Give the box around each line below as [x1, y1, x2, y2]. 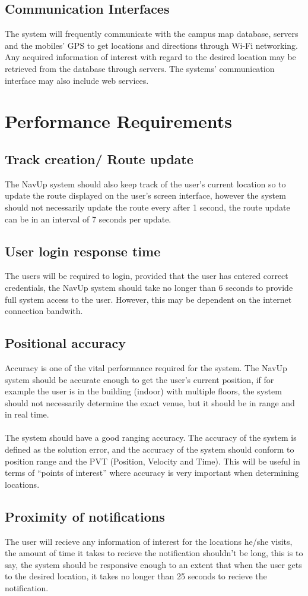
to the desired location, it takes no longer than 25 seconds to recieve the [5, 570, 267, 582]
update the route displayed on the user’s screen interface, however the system [5, 189, 286, 202]
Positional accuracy [5, 334, 126, 352]
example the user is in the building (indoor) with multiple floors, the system [5, 385, 282, 397]
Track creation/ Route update [5, 149, 193, 168]
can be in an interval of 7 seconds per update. [5, 212, 172, 225]
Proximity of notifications [5, 507, 165, 525]
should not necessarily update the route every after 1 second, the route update [5, 200, 290, 213]
